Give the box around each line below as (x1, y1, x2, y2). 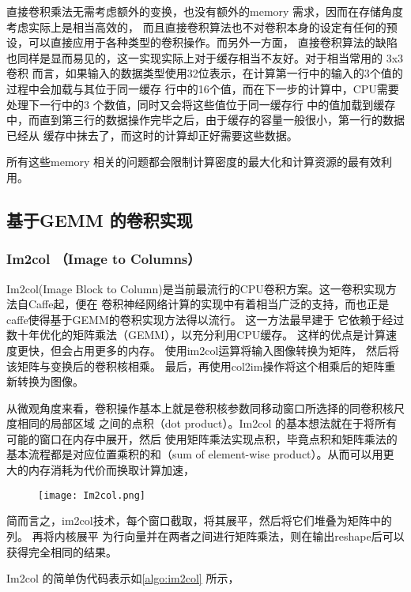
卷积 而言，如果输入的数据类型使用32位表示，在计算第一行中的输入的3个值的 (6, 65, 403, 81)
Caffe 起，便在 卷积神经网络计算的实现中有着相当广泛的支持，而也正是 (28, 296, 390, 312)
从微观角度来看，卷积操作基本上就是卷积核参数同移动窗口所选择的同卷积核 (6, 399, 394, 416)
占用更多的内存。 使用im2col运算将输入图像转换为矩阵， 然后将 (72, 341, 399, 358)
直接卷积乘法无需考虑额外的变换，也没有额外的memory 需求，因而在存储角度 (6, 3, 404, 19)
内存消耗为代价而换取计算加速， (28, 462, 194, 478)
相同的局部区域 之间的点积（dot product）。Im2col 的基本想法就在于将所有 (17, 415, 397, 432)
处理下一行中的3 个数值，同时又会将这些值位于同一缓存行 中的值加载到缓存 (6, 96, 396, 112)
